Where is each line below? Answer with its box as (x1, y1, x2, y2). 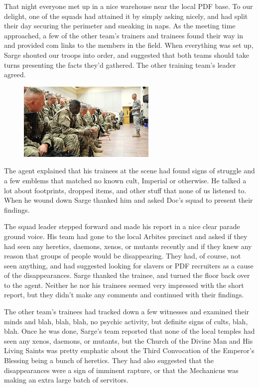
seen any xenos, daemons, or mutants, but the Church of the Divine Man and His (4, 335, 253, 346)
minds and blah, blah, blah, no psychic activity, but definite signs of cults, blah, (4, 316, 248, 326)
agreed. (4, 69, 26, 80)
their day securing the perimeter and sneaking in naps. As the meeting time (4, 20, 236, 31)
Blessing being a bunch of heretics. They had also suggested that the (4, 355, 214, 366)
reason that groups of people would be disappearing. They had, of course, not (4, 251, 241, 261)
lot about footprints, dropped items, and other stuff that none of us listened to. (4, 185, 247, 195)
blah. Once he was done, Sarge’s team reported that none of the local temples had (4, 326, 255, 336)
